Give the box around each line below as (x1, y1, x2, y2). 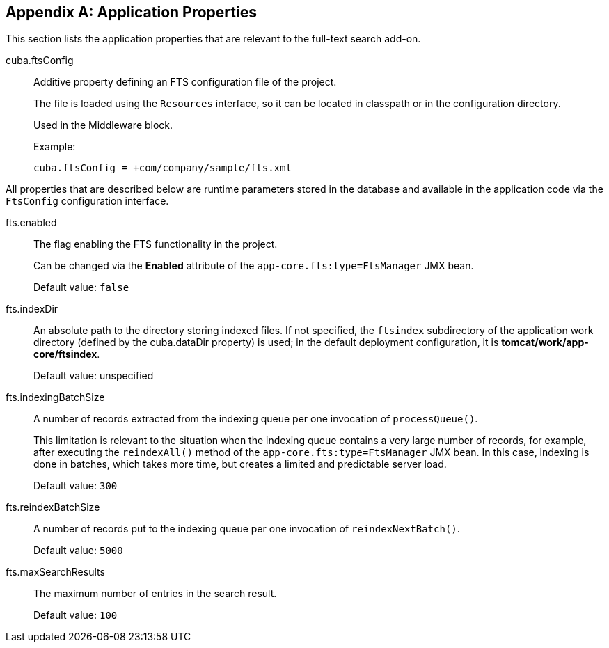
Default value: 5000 (33, 544, 123, 557)
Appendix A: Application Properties (6, 3, 257, 21)
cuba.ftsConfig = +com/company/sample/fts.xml (33, 162, 292, 174)
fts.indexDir (6, 303, 58, 315)
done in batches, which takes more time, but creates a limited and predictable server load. (33, 458, 447, 471)
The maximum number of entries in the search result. (33, 587, 277, 600)
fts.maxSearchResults (6, 566, 105, 578)
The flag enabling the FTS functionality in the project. (33, 238, 278, 251)
